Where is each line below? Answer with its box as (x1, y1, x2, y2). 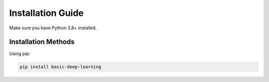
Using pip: (9, 51, 30, 57)
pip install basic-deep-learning (19, 64, 102, 70)
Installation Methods (9, 38, 75, 46)
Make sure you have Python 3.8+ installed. (9, 25, 97, 31)
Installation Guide (9, 7, 84, 18)
